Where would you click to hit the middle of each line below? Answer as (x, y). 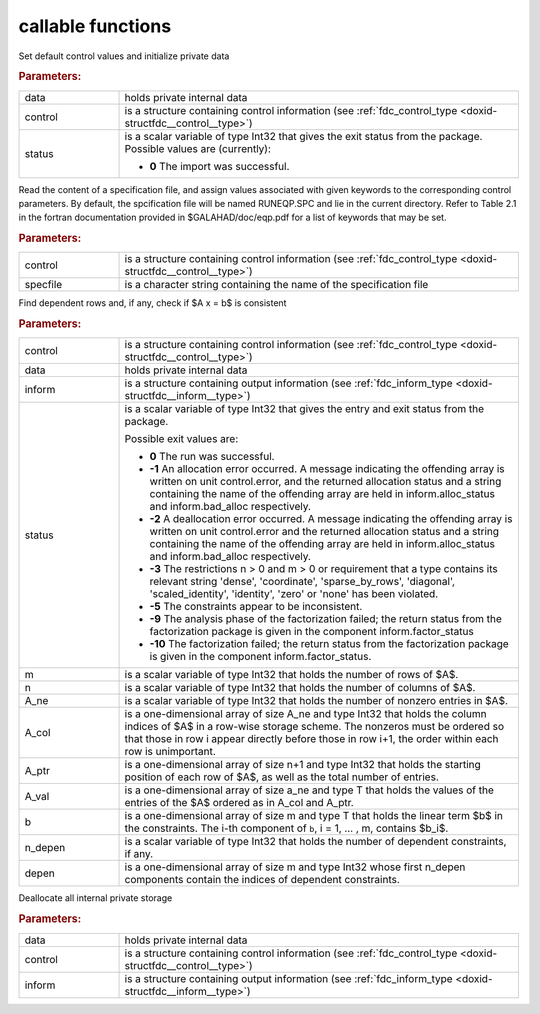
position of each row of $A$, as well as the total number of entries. (281, 777)
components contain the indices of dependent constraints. (262, 880)
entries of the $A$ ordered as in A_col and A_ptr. (239, 803)
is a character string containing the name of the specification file (276, 285)
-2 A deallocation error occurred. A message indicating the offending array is (331, 519)
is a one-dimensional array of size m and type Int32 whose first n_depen (295, 867)
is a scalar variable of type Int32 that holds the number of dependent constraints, (315, 842)
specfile (43, 285)
